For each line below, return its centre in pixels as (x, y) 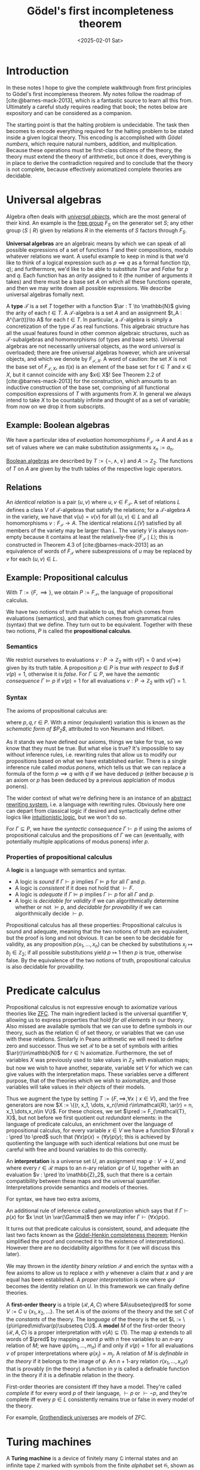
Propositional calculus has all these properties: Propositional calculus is (94, 925)
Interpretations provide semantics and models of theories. (78, 1188)
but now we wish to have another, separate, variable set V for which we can (99, 1068)
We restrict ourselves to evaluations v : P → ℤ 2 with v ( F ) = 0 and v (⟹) (93, 660)
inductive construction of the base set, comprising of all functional (88, 387)
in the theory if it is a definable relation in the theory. (70, 1375)
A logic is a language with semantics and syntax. (66, 870)
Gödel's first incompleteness (100, 11)
